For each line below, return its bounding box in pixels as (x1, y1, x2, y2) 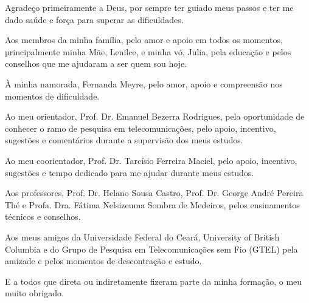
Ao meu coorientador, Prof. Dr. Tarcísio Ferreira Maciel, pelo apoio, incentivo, (5, 154, 297, 166)
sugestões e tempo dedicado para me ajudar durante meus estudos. (5, 166, 254, 179)
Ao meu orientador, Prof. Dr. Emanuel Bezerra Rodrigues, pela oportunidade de (5, 110, 305, 123)
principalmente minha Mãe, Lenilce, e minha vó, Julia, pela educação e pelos (5, 45, 291, 58)
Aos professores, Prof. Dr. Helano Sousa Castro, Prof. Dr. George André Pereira (5, 186, 304, 199)
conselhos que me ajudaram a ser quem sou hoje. (5, 57, 187, 70)
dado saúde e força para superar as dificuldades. (5, 13, 184, 26)
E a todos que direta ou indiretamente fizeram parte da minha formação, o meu (5, 274, 302, 287)
